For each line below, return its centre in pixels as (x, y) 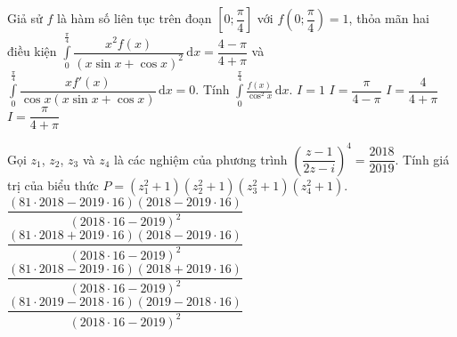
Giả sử (25, 18)
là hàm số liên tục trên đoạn (135, 18)
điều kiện (32, 51)
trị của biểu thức (53, 185)
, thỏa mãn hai (389, 18)
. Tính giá (422, 159)
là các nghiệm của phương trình (201, 159)
